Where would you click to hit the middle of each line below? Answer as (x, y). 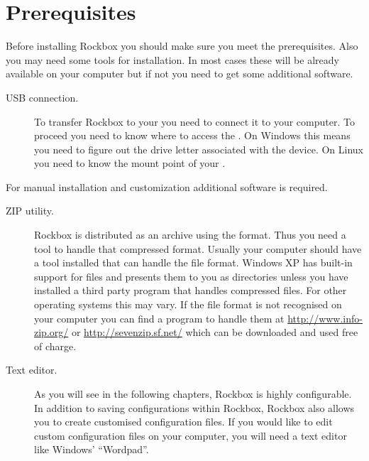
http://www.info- (325, 318)
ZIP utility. (30, 211)
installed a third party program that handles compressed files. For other (191, 290)
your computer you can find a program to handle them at (159, 318)
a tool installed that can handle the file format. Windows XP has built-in (193, 262)
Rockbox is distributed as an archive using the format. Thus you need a (190, 235)
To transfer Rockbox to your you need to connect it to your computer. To (194, 121)
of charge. (55, 346)
